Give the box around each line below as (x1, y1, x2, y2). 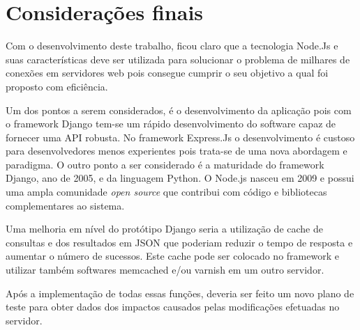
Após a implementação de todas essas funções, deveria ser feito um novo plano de (6, 285, 354, 300)
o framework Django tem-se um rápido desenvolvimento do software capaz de (6, 116, 336, 131)
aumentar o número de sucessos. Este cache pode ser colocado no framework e (6, 249, 339, 263)
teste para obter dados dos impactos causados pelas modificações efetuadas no (6, 299, 340, 314)
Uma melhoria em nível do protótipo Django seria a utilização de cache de (6, 221, 323, 236)
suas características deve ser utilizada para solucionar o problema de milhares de (6, 52, 350, 66)
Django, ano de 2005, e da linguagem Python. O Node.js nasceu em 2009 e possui (6, 171, 354, 185)
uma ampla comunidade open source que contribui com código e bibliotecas (6, 184, 327, 199)
